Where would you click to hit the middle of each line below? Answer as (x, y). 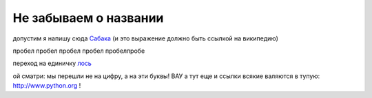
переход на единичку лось (52, 63)
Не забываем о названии (88, 18)
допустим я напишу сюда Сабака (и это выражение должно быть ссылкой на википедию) (146, 38)
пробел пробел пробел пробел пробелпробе (79, 51)
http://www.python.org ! (47, 86)
